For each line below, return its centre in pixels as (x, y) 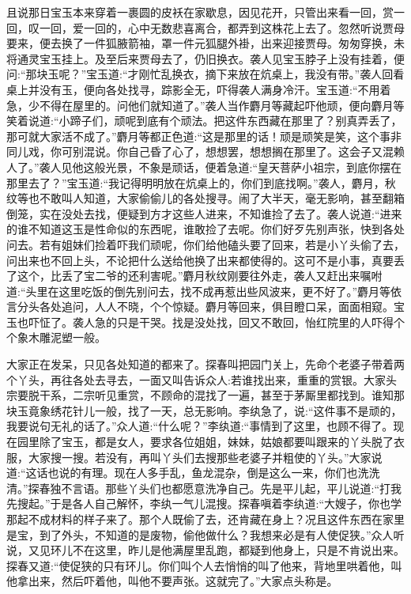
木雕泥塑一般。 (67, 337)
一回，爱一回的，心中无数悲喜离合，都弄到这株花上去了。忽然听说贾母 (222, 27)
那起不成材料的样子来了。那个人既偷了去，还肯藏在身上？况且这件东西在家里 (205, 519)
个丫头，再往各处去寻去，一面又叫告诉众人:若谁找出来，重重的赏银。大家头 (202, 379)
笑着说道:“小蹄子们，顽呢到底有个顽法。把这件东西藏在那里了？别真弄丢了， (204, 121)
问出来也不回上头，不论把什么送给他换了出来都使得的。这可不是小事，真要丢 (205, 260)
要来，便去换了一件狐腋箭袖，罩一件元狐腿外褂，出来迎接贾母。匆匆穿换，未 (205, 43)
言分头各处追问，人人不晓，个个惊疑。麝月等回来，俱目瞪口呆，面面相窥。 (200, 306)
